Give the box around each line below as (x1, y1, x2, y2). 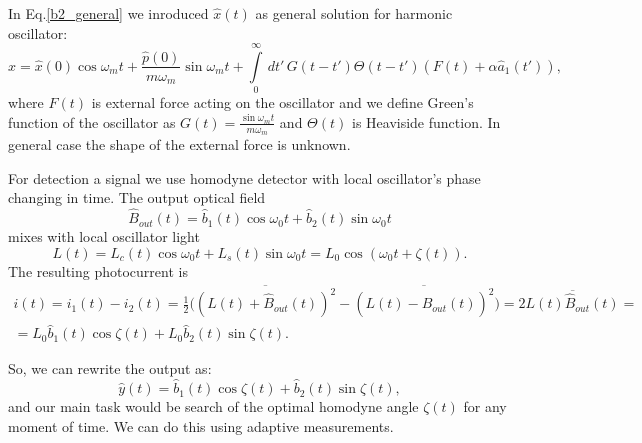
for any (463, 396, 507, 417)
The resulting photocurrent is (8, 260, 188, 281)
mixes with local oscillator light (8, 226, 200, 247)
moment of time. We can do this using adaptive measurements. (8, 415, 394, 436)
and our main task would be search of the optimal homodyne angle (8, 396, 419, 417)
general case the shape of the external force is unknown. (8, 134, 351, 155)
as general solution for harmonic (255, 3, 453, 23)
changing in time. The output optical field (8, 187, 266, 208)
